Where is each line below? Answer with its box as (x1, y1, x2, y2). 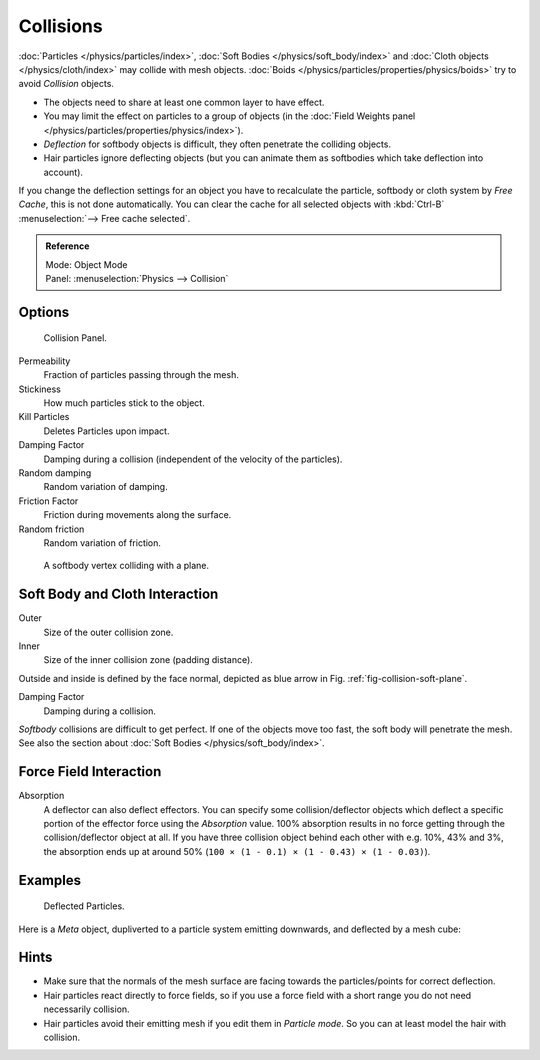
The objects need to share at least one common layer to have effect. (43, 96, 325, 108)
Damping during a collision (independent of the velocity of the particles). (43, 453, 343, 465)
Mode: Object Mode (45, 258, 128, 270)
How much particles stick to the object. (43, 396, 205, 409)
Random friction (18, 523, 85, 535)
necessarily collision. (43, 1003, 130, 1015)
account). (43, 166, 84, 178)
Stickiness (18, 383, 62, 395)
